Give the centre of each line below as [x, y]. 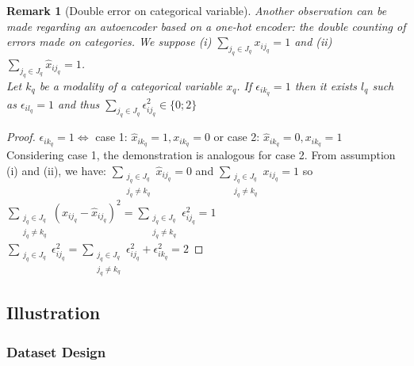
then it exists [326, 85]
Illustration [54, 313]
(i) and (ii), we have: [56, 170]
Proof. [21, 137]
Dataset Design [56, 351]
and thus [79, 103]
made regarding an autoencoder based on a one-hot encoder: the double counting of [206, 26]
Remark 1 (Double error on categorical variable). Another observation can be [197, 10]
